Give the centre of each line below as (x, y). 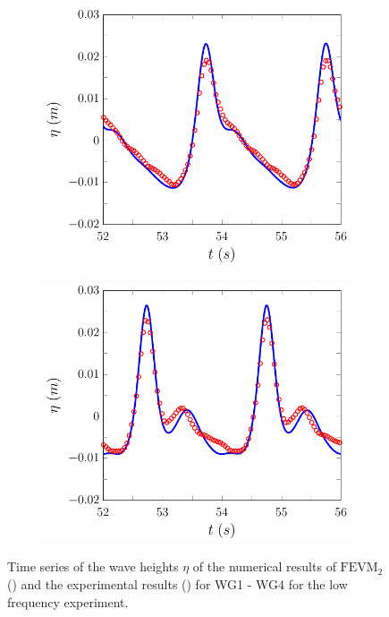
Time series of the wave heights (93, 566)
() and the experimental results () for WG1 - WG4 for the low (178, 583)
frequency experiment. (68, 601)
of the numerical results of (264, 566)
